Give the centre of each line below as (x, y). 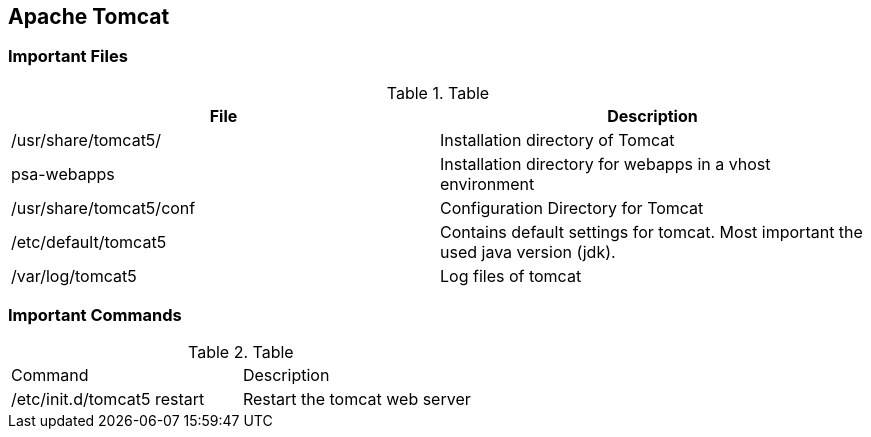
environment (487, 183)
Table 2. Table (241, 351)
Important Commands (95, 315)
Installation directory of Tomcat (557, 139)
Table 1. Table (438, 92)
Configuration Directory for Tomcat (572, 207)
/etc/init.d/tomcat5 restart (108, 398)
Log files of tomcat (511, 275)
